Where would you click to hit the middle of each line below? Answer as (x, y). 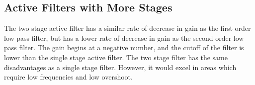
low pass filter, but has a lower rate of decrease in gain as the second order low (124, 38)
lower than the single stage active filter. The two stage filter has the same (116, 57)
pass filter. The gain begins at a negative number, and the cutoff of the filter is (124, 47)
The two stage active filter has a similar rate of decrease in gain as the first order (127, 28)
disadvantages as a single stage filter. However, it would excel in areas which (120, 67)
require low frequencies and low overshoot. (68, 77)
